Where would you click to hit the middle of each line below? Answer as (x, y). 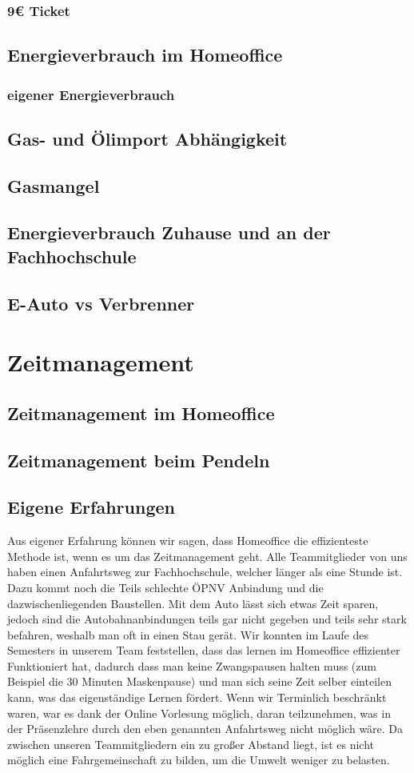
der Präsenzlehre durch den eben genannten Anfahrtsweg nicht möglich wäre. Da (205, 729)
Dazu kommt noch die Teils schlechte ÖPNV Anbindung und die (165, 587)
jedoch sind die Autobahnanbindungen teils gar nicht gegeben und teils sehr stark (207, 619)
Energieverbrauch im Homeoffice (145, 55)
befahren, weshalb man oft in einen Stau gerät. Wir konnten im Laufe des (188, 634)
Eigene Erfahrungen (91, 507)
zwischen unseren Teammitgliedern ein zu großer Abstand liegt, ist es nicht (191, 744)
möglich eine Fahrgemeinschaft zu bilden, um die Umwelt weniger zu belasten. (199, 760)
